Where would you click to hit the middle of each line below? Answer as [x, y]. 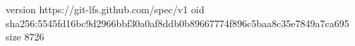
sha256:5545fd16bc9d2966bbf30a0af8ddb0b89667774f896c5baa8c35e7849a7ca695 [177, 23]
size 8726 [25, 37]
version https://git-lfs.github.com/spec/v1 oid [105, 9]
